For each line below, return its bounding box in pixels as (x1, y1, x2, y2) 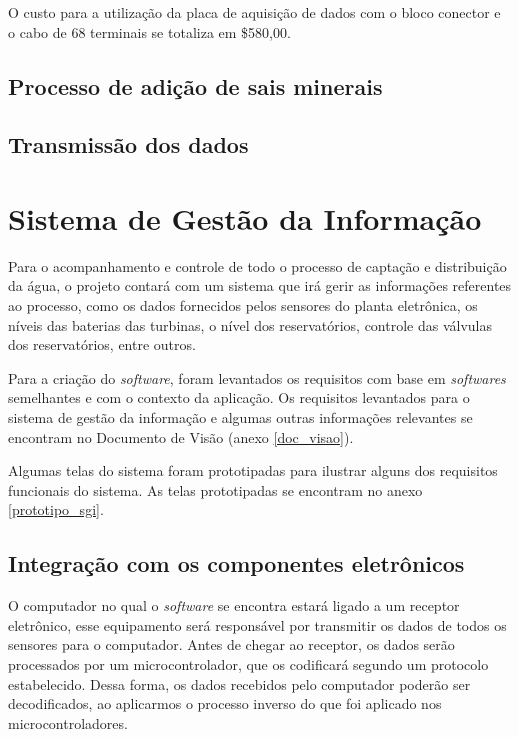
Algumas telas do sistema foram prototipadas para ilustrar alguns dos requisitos (8, 460, 498, 481)
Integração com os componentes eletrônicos (8, 548, 465, 579)
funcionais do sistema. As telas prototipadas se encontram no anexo (8, 479, 423, 500)
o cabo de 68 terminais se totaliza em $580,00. (8, 21, 291, 42)
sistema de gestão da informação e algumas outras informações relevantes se (8, 407, 473, 428)
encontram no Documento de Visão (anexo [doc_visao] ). (8, 426, 354, 447)
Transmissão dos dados (8, 129, 249, 160)
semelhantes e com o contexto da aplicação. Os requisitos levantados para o (8, 387, 470, 408)
